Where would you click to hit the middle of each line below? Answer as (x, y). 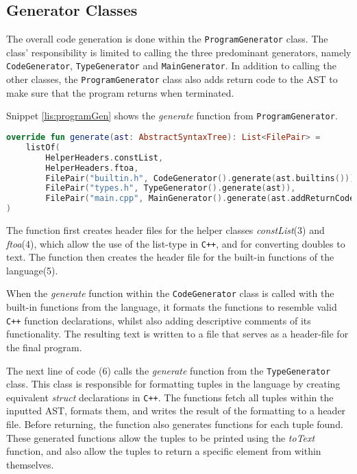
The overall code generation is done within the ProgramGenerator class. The (167, 39)
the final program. (44, 347)
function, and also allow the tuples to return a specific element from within (164, 451)
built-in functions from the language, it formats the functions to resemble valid (172, 307)
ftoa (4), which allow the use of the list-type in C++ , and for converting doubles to (176, 243)
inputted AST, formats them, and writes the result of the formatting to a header (176, 411)
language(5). (32, 270)
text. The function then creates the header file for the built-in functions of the (170, 257)
